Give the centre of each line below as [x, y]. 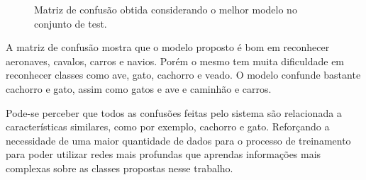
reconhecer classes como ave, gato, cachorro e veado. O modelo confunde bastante [183, 75]
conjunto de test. [71, 23]
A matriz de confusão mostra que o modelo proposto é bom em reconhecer [168, 47]
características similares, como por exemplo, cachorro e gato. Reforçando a [168, 126]
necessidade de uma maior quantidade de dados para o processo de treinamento [178, 140]
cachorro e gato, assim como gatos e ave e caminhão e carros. [139, 88]
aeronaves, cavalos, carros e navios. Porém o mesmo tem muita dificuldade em [175, 61]
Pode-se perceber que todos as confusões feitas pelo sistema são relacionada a [174, 112]
